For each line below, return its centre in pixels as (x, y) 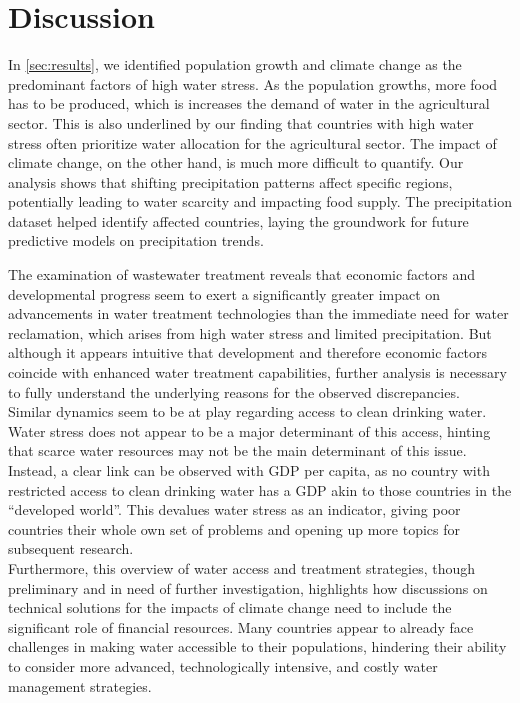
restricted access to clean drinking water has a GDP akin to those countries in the (260, 489)
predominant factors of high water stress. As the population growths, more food (253, 83)
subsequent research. (71, 548)
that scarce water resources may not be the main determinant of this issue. (237, 450)
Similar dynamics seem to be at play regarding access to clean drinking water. (247, 411)
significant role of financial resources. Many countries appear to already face (241, 626)
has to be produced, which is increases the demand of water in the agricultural (249, 103)
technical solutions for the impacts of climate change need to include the (230, 607)
